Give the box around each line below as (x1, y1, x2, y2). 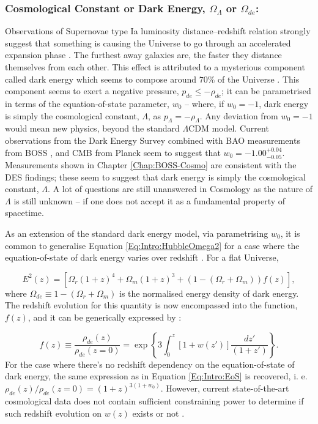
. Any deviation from (199, 109, 278, 122)
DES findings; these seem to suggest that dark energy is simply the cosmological (5, 170, 306, 183)
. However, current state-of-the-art (160, 382, 289, 395)
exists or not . (132, 406, 185, 419)
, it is (280, 226, 300, 239)
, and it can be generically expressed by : (28, 310, 182, 323)
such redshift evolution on (5, 406, 102, 419)
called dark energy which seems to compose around (5, 72, 196, 85)
